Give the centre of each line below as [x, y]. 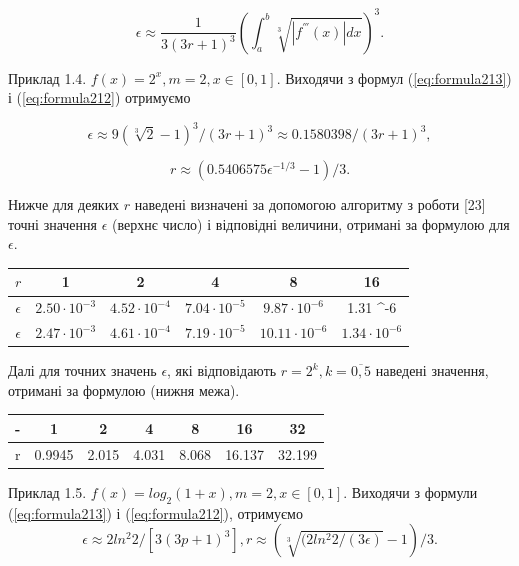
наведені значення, [432, 370]
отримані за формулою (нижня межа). [124, 389]
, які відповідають [222, 370]
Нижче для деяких [64, 204]
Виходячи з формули [414, 491]
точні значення [53, 223]
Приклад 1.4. [47, 77]
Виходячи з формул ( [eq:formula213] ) [398, 77]
